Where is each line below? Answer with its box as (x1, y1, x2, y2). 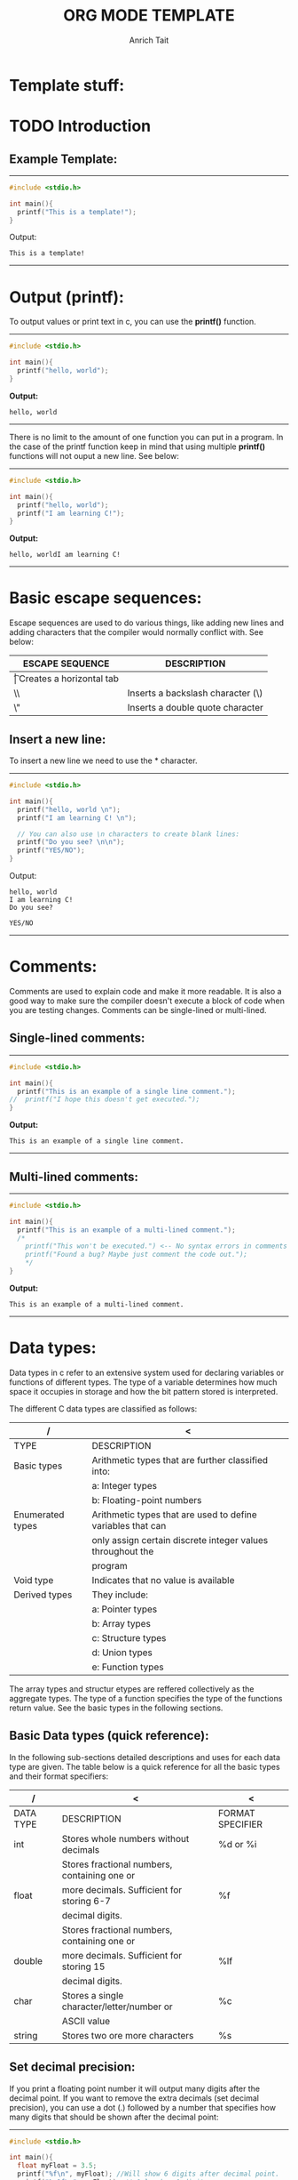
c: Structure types (91, 1631, 167, 1644)
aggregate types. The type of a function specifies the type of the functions (9, 1693, 283, 1703)
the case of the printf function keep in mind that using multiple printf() (9, 441, 266, 452)
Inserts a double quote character (127, 702, 264, 714)
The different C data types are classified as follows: (9, 1403, 198, 1414)
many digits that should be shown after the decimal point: (9, 2112, 219, 2122)
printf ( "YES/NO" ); (17, 846, 86, 855)
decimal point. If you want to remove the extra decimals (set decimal (9, 2092, 260, 2104)
